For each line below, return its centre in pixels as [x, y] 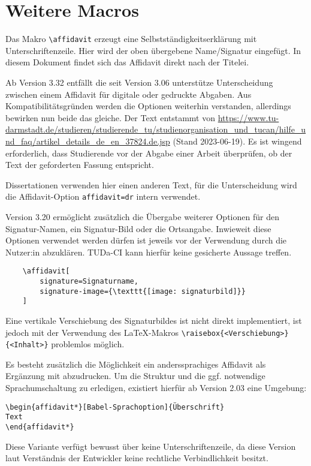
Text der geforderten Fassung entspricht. [80, 165]
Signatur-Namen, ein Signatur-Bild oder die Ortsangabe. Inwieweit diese [138, 228]
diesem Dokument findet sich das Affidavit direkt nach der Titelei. [127, 62]
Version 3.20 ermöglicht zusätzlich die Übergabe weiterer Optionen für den [142, 216]
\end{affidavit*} [40, 427]
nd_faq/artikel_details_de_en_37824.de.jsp [88, 141]
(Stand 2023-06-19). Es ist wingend [237, 141]
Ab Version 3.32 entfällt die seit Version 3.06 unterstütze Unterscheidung [139, 82]
